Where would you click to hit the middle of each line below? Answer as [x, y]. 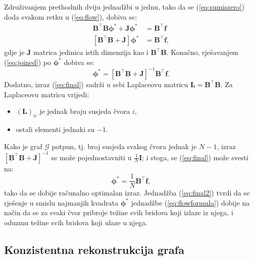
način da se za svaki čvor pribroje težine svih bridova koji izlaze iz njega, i [119, 212]
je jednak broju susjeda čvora [85, 111]
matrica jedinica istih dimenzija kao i [91, 52]
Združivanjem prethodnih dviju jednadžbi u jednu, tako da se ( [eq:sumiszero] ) [124, 7]
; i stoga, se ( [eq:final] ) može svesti [195, 157]
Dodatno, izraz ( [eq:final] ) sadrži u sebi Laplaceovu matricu [96, 84]
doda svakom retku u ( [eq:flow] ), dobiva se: [71, 16]
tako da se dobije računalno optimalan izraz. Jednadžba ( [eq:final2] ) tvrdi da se [127, 193]
